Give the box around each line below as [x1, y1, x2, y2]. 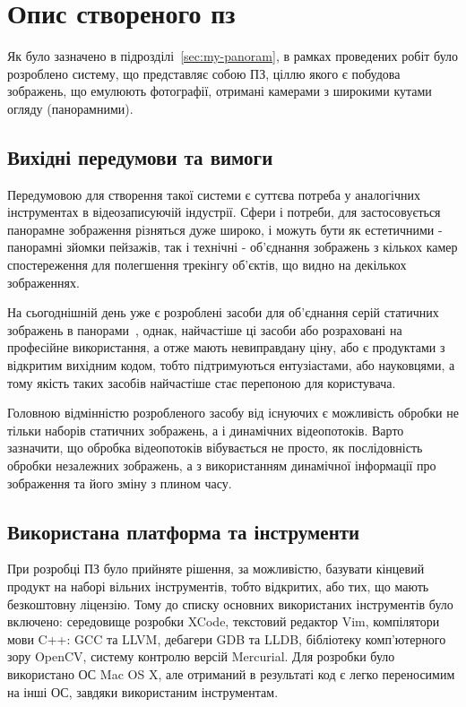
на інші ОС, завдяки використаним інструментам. [7, 682, 279, 701]
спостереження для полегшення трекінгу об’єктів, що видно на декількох [7, 255, 407, 274]
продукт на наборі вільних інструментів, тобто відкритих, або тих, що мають [7, 577, 429, 595]
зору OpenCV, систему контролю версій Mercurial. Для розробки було [7, 647, 395, 666]
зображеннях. [7, 272, 80, 291]
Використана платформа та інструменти [7, 517, 360, 545]
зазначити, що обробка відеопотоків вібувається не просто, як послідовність [7, 438, 423, 457]
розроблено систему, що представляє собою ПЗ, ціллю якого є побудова [7, 64, 401, 82]
